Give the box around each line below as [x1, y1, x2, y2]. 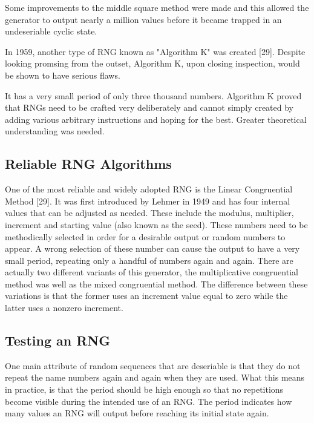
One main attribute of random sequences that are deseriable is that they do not [5, 359, 301, 372]
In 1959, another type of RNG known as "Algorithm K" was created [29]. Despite [5, 45, 306, 57]
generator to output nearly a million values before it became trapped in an [5, 13, 282, 25]
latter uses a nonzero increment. [5, 301, 123, 314]
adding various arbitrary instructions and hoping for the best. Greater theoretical [5, 113, 307, 125]
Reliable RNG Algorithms [5, 154, 172, 173]
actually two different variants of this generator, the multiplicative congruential [5, 266, 298, 278]
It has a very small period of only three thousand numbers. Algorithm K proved [5, 89, 302, 102]
